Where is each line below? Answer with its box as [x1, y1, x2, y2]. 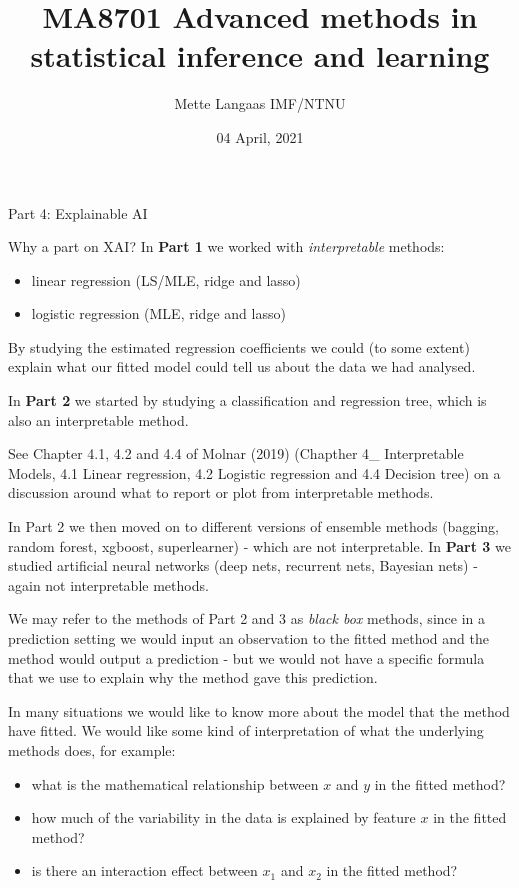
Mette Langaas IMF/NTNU [174, 93, 346, 114]
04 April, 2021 [216, 126, 304, 147]
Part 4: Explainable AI [8, 202, 148, 223]
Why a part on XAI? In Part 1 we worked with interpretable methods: [8, 236, 445, 257]
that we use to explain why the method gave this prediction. [8, 667, 378, 688]
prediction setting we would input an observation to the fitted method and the [8, 628, 489, 648]
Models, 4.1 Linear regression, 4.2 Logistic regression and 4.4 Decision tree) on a [8, 462, 501, 483]
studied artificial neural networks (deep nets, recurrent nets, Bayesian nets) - [8, 555, 478, 576]
